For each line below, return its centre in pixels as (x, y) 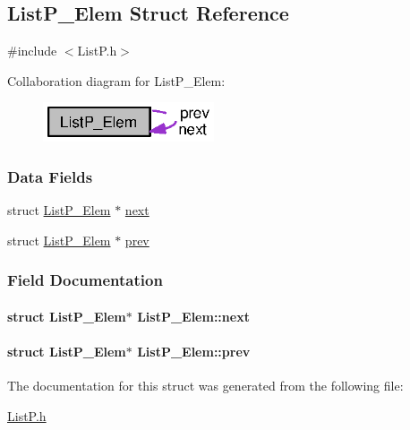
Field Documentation (85, 280)
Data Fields (50, 176)
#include (32, 51)
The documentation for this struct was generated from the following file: (205, 386)
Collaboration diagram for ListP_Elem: (116, 80)
